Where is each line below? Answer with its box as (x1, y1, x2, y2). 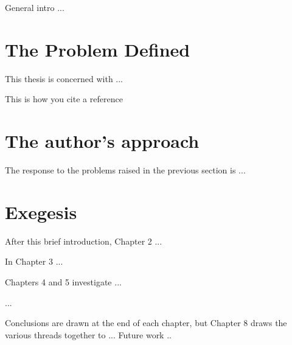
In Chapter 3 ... (5, 255, 63, 268)
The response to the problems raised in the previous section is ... (5, 164, 246, 176)
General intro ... (5, 1, 64, 13)
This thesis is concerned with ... (5, 72, 123, 85)
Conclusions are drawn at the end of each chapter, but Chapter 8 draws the (5, 316, 287, 329)
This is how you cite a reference (5, 92, 123, 105)
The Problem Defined (5, 37, 190, 61)
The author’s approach (5, 128, 200, 153)
